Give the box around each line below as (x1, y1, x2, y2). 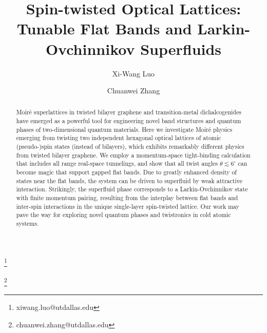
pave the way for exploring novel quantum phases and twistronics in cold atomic (16, 210, 231, 219)
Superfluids (140, 38, 222, 59)
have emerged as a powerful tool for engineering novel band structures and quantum (16, 116, 241, 125)
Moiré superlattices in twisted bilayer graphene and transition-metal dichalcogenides (16, 108, 241, 116)
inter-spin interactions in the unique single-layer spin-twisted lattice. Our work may (16, 202, 239, 210)
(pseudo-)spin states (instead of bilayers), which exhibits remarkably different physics (16, 142, 244, 151)
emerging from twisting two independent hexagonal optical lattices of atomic (16, 133, 221, 142)
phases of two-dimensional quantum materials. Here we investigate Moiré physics (16, 125, 233, 133)
